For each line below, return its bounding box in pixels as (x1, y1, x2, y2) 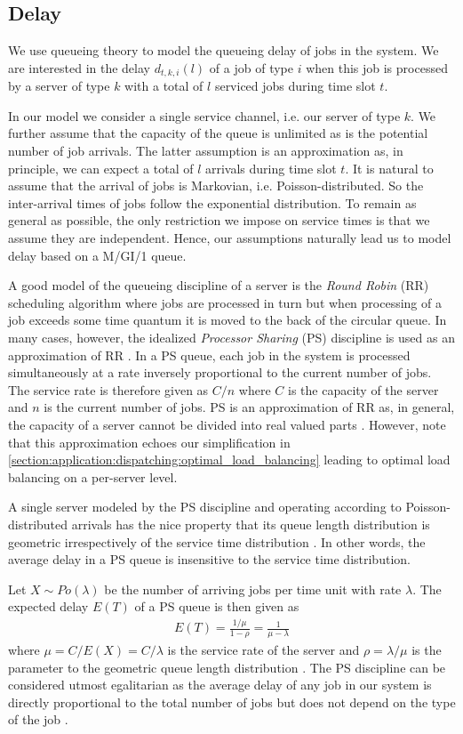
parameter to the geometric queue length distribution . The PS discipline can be (8, 657, 446, 676)
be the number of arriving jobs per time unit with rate (104, 579, 402, 598)
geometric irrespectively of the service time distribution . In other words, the (8, 532, 426, 551)
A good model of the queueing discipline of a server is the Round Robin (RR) (8, 276, 429, 294)
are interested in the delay (8, 58, 150, 77)
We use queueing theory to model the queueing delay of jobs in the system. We (8, 41, 439, 60)
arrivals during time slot (204, 158, 337, 177)
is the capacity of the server (288, 380, 439, 399)
